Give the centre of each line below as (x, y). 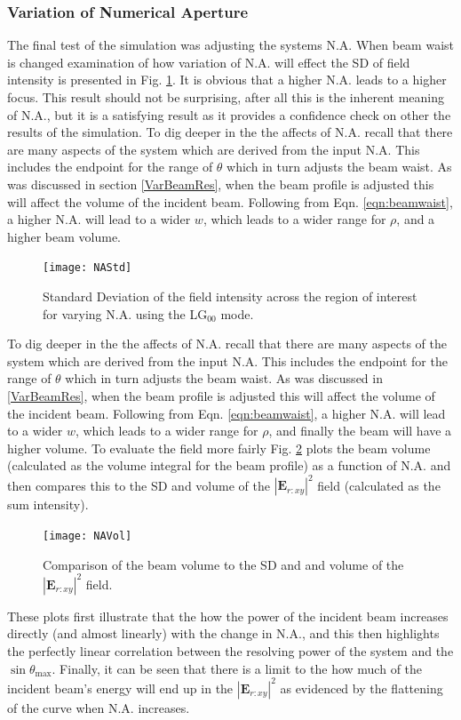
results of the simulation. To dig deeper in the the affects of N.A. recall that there (230, 132)
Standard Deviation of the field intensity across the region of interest (230, 296)
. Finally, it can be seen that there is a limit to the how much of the (237, 668)
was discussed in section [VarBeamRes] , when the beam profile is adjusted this (221, 184)
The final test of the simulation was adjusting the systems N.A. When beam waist (231, 45)
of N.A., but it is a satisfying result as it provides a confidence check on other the (229, 114)
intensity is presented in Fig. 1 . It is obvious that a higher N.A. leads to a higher (227, 80)
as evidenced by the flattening (362, 688)
